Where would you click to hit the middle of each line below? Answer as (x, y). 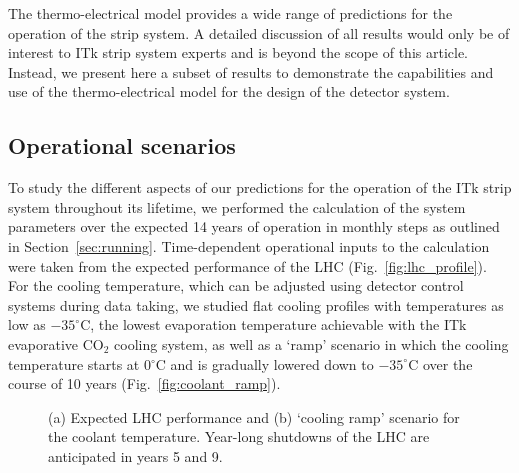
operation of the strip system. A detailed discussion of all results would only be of (259, 32)
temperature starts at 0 (79, 363)
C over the (440, 363)
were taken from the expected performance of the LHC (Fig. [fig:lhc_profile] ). (247, 265)
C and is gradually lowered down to (264, 363)
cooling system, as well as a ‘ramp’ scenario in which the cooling (311, 343)
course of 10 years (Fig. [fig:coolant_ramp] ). (144, 383)
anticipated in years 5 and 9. (135, 455)
